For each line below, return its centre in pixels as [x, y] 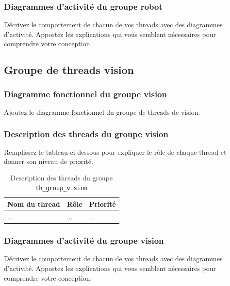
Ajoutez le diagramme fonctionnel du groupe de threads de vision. [102, 112]
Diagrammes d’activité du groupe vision [84, 241]
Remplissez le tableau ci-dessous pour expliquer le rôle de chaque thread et [115, 152]
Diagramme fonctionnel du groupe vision [85, 94]
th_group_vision [62, 188]
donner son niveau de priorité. [49, 161]
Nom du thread [34, 204]
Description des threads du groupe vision [86, 134]
